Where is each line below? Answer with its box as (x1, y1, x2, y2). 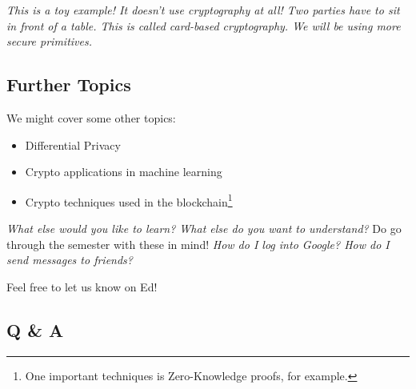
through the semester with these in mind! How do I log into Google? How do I (6, 235, 390, 252)
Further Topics (6, 72, 131, 97)
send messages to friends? (6, 251, 133, 268)
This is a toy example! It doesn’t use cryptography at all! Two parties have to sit (6, 2, 400, 18)
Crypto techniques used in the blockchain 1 (25, 190, 233, 210)
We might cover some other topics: (6, 109, 176, 126)
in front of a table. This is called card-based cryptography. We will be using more (6, 17, 401, 34)
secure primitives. (6, 33, 93, 50)
